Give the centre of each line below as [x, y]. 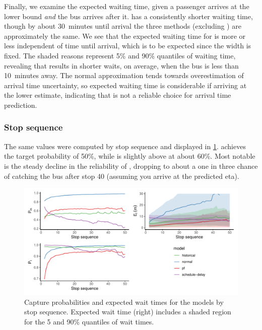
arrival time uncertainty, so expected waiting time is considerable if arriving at [125, 85]
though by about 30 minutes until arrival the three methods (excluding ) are [123, 26]
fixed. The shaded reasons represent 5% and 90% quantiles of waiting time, [120, 55]
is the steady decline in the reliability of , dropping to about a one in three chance [131, 166]
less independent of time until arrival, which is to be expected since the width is [128, 46]
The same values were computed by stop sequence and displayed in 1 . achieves [125, 146]
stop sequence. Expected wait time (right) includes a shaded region [128, 312]
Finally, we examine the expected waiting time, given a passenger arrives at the [127, 6]
